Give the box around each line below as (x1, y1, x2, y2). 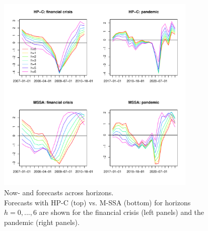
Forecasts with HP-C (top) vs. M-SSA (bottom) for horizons (4, 197, 191, 207)
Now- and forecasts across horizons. (4, 187, 114, 197)
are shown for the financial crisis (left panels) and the (39, 207, 204, 217)
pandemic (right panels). (4, 216, 80, 227)
